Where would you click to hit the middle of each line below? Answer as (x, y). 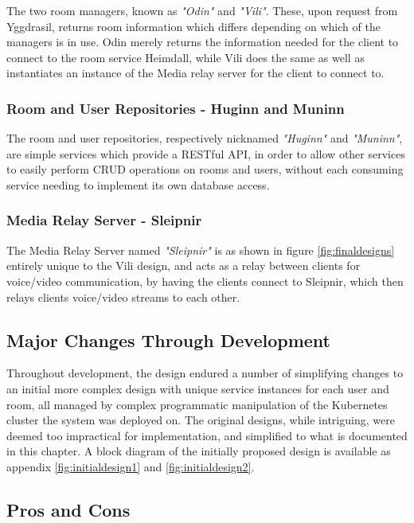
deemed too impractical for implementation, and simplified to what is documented (207, 435)
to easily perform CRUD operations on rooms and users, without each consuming (205, 169)
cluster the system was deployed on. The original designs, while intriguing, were (201, 420)
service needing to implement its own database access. (138, 184)
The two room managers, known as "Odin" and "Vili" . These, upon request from (202, 10)
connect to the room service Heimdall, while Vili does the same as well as (186, 57)
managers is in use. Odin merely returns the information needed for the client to (203, 42)
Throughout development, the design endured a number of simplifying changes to (205, 373)
